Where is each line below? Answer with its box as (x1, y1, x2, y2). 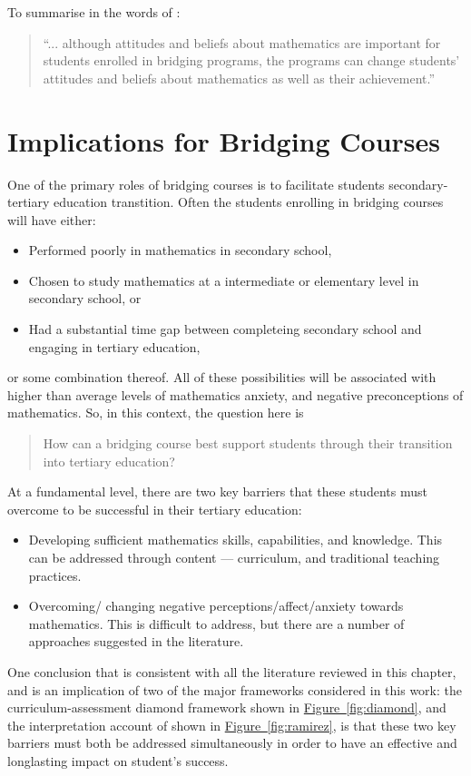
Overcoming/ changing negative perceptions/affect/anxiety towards (28, 596, 404, 615)
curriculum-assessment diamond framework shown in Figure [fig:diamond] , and (7, 698, 446, 717)
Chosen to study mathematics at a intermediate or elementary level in (28, 270, 419, 290)
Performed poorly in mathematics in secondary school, (28, 241, 332, 260)
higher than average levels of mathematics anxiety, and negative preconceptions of (7, 385, 464, 404)
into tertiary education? (43, 451, 175, 470)
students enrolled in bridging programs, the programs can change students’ (43, 51, 460, 70)
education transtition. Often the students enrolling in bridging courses (54, 192, 444, 211)
